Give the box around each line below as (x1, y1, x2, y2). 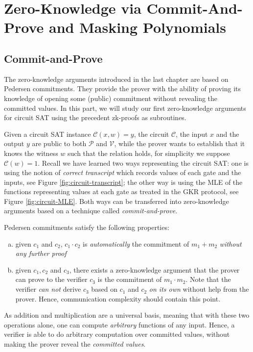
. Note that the (185, 274, 231, 284)
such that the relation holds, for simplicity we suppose (68, 148, 230, 158)
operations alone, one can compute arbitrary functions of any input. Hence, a (4, 319, 235, 329)
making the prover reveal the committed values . (4, 339, 146, 349)
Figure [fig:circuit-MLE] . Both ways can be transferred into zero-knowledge (4, 196, 229, 206)
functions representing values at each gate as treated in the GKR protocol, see (4, 186, 239, 197)
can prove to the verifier (15, 274, 88, 284)
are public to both (32, 138, 87, 149)
